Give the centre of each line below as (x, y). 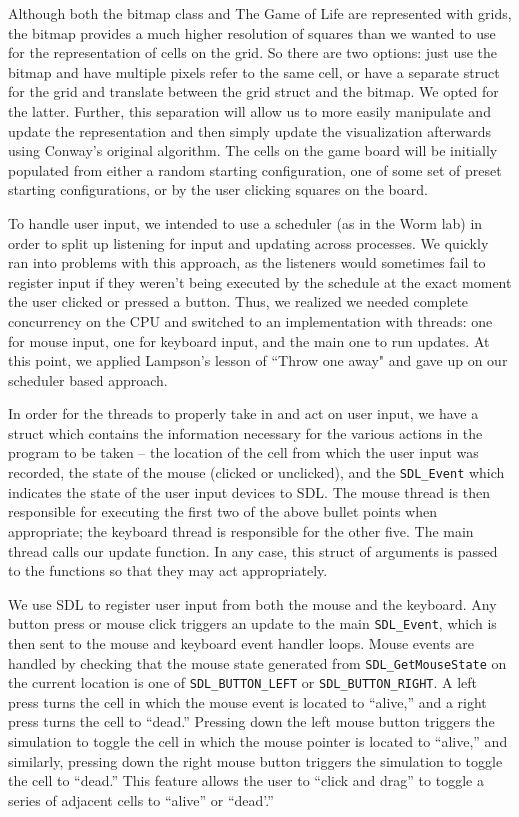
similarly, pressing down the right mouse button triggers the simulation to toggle (255, 760)
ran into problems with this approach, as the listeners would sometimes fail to (247, 262)
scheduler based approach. (88, 379)
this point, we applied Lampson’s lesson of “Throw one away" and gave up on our (258, 360)
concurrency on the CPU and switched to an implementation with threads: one (250, 320)
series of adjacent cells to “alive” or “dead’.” (141, 799)
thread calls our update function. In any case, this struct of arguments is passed (253, 550)
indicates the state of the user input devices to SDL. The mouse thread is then (249, 491)
